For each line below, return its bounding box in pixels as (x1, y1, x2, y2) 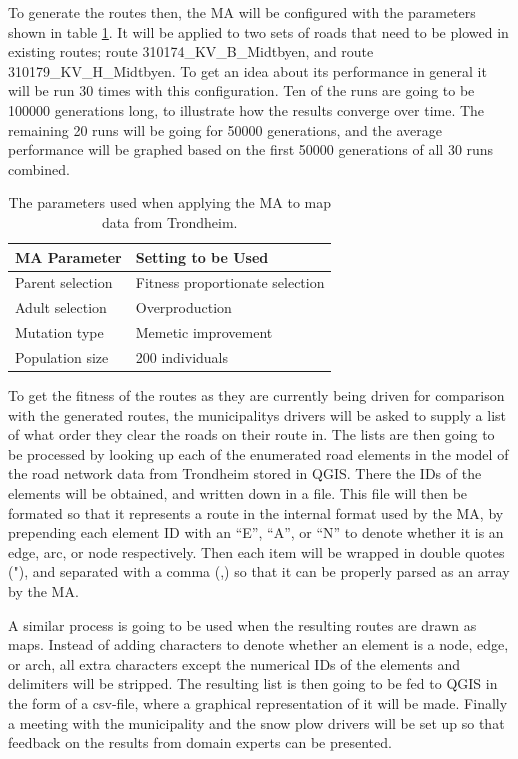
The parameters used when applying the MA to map (8, 192, 332, 213)
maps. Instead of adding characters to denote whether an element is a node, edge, (8, 634, 509, 655)
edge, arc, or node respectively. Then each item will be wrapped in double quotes (8, 541, 505, 562)
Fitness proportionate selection (135, 272, 325, 293)
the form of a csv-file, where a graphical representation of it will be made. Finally (8, 692, 508, 713)
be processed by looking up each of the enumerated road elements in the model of (8, 443, 509, 464)
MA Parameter (15, 246, 122, 267)
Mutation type (15, 322, 104, 343)
